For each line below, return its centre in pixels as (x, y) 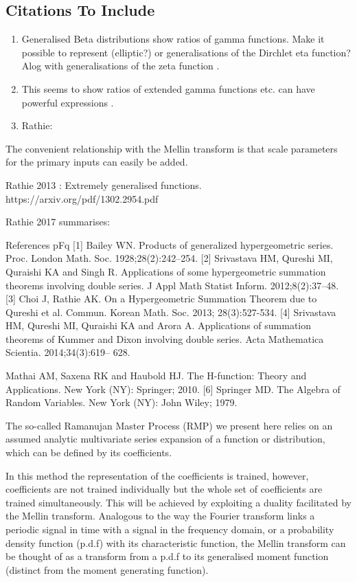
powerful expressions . (68, 102)
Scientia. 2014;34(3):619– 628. (68, 352)
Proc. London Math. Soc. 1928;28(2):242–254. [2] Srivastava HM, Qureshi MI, (169, 258)
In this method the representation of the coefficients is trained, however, (157, 475)
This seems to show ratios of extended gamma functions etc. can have (168, 88)
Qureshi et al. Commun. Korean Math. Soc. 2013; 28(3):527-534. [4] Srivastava (171, 312)
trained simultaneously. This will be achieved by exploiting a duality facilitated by (178, 502)
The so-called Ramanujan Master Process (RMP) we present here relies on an (169, 425)
